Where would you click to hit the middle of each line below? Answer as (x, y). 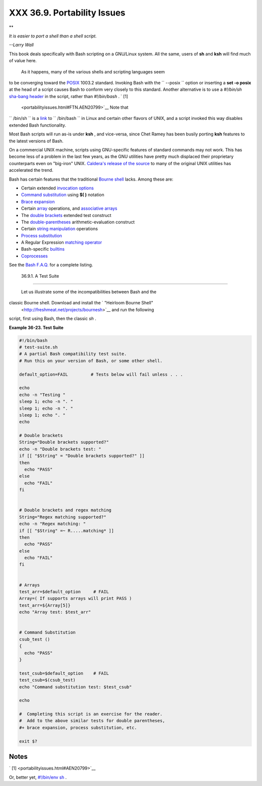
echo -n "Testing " (42, 395)
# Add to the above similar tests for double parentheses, (92, 721)
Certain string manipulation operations (59, 229)
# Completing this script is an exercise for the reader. (91, 714)
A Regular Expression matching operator (61, 242)
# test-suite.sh (39, 347)
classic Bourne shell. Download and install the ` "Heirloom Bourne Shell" (81, 303)
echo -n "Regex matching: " (52, 524)
